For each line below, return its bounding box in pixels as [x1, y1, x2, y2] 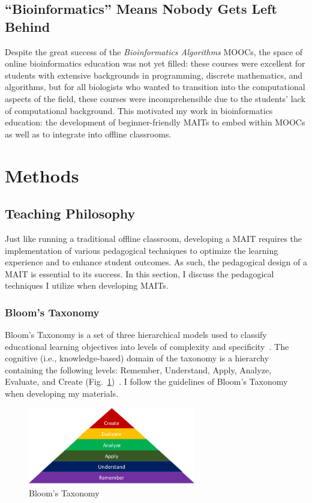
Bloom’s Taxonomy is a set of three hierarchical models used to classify [5, 328, 267, 341]
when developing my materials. [5, 387, 119, 400]
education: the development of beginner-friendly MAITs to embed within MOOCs [5, 116, 305, 128]
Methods [5, 163, 79, 187]
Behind [5, 17, 50, 35]
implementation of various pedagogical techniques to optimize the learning [5, 244, 278, 256]
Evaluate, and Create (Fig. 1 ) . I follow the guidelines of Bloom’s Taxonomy [5, 375, 288, 388]
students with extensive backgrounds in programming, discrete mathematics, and [5, 68, 303, 81]
